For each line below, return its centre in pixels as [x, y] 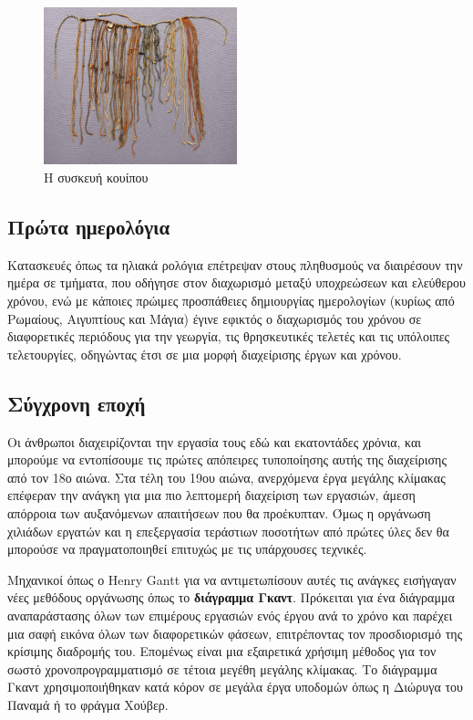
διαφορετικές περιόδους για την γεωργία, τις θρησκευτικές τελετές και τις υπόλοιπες [229, 336]
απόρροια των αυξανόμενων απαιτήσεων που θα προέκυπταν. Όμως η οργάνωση [219, 512]
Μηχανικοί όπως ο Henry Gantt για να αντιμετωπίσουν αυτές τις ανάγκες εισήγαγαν [232, 579]
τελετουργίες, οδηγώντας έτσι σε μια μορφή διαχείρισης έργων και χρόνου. [205, 354]
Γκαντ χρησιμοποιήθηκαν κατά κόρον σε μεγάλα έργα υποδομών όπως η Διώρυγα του [235, 687]
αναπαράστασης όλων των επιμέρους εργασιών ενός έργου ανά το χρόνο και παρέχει [230, 615]
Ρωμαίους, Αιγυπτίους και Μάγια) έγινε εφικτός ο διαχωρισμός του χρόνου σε [215, 318]
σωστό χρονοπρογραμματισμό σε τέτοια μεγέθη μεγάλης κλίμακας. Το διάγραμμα [222, 668]
